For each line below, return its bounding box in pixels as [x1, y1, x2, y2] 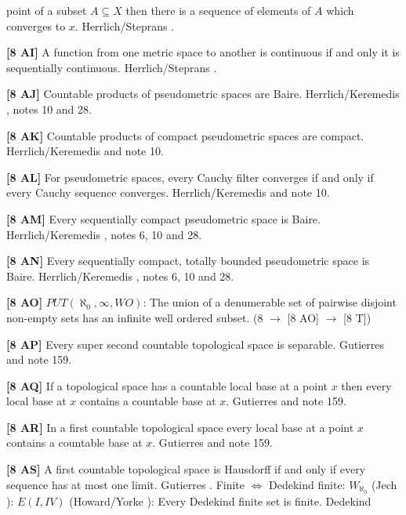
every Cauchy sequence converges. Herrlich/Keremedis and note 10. [6, 184, 330, 201]
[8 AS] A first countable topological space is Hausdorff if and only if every [6, 461, 366, 477]
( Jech [371, 476, 397, 492]
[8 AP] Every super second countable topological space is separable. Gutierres [6, 335, 385, 352]
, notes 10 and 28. [6, 100, 92, 117]
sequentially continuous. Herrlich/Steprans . [6, 59, 217, 75]
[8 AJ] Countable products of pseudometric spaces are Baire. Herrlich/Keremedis [6, 85, 400, 102]
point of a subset [6, 2, 87, 18]
